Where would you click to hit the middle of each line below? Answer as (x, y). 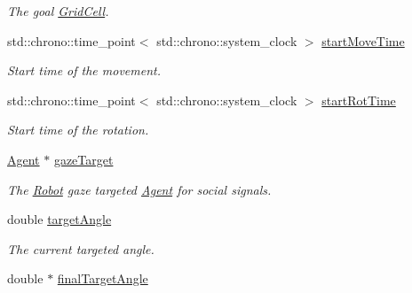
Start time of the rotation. (78, 130)
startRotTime (359, 100)
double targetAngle (59, 219)
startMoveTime (363, 40)
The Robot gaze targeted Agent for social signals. (139, 189)
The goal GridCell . (58, 11)
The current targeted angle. (81, 248)
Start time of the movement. (84, 70)
